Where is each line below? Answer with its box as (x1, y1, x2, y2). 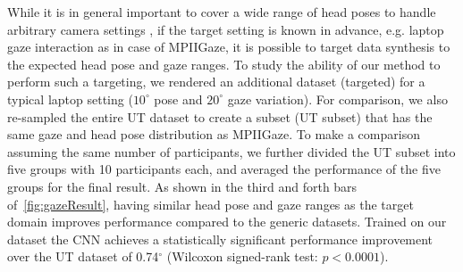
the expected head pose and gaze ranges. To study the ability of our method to (7, 54, 441, 73)
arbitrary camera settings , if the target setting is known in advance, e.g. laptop (7, 20, 444, 38)
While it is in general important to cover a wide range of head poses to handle (7, 3, 436, 21)
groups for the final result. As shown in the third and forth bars (7, 177, 358, 195)
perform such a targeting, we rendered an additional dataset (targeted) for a (7, 72, 425, 91)
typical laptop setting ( (7, 89, 133, 108)
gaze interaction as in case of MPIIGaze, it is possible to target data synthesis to (7, 37, 450, 56)
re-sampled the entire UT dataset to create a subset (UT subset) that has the (7, 107, 433, 126)
